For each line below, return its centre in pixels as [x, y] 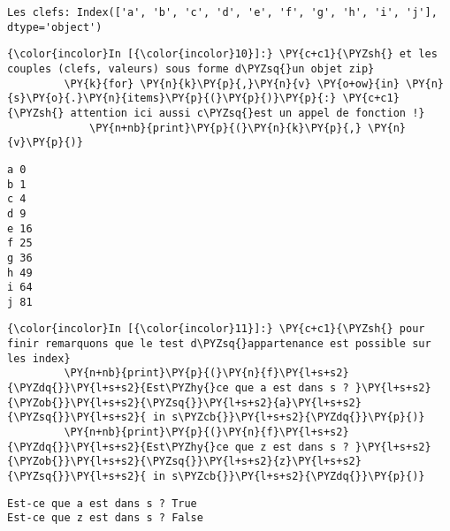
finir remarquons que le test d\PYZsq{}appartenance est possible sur [219, 344]
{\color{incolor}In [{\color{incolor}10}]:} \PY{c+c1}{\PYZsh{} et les [222, 54]
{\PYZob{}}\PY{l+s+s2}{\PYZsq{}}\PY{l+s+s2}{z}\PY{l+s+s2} [184, 462]
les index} [39, 358]
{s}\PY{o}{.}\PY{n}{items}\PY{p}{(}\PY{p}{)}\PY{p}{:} [172, 99]
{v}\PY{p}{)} [45, 143]
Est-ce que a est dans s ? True [102, 503]
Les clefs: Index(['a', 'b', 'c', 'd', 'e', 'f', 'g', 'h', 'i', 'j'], [222, 12]
